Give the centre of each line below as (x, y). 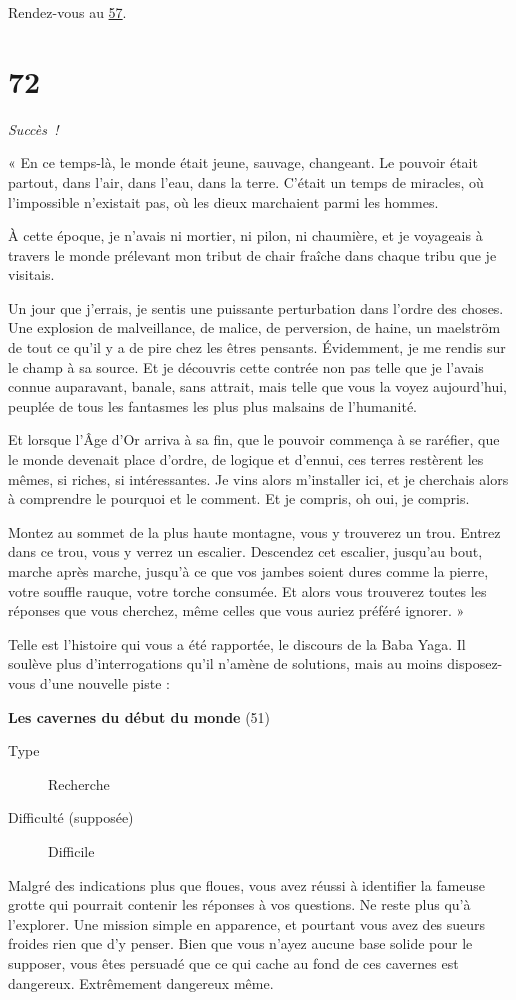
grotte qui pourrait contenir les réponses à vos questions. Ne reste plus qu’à (239, 904)
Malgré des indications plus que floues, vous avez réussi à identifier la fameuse (247, 884)
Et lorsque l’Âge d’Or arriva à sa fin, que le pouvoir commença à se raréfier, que (254, 439)
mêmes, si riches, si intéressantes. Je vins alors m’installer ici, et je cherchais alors (258, 478)
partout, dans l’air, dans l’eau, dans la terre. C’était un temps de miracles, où (246, 181)
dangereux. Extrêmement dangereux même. (141, 982)
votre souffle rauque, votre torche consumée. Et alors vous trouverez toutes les (247, 590)
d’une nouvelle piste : (104, 682)
